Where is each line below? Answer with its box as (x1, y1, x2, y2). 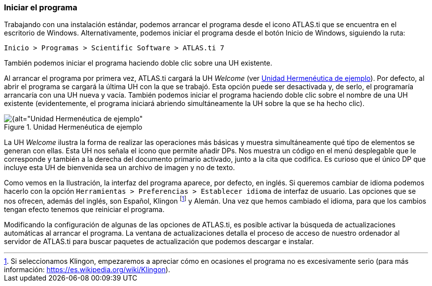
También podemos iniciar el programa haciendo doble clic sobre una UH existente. (4, 59, 272, 68)
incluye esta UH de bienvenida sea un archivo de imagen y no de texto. (4, 163, 235, 172)
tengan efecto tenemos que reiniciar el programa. (4, 205, 165, 214)
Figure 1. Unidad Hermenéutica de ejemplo (4, 123, 143, 132)
